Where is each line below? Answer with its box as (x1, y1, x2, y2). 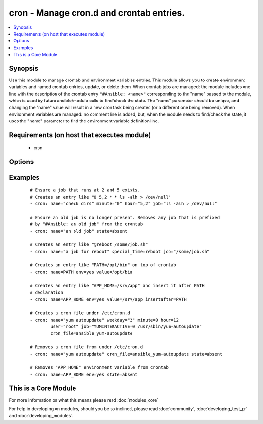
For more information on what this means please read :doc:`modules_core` (9, 397, 159, 403)
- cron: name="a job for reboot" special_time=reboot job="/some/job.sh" (30, 249, 210, 254)
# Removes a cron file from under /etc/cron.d (30, 344, 143, 350)
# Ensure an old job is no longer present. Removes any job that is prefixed (30, 215, 220, 220)
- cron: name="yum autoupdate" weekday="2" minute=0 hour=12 (30, 317, 179, 323)
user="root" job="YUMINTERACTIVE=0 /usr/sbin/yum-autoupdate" (50, 324, 202, 329)
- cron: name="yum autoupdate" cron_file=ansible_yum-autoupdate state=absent (30, 351, 223, 357)
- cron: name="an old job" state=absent (30, 228, 128, 234)
